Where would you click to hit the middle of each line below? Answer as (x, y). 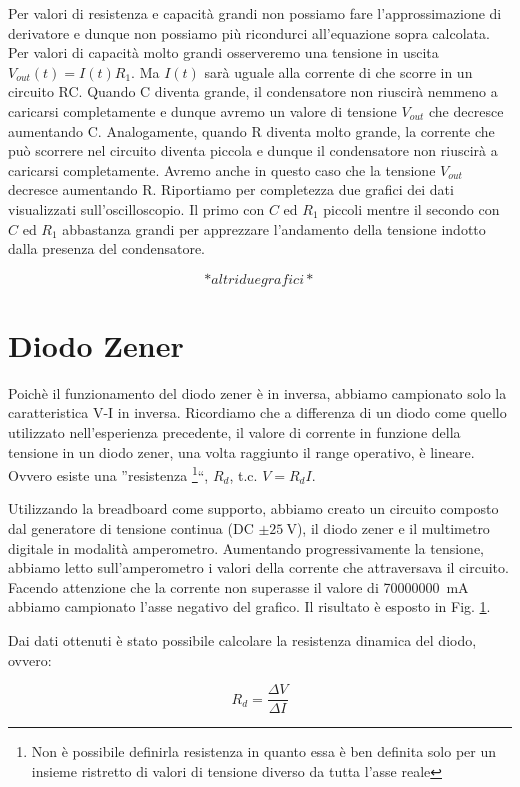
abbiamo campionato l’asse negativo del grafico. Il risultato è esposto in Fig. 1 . (249, 606)
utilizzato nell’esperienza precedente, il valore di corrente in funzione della (234, 432)
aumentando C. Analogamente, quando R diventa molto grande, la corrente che (251, 130)
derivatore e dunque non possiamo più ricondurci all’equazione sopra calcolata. (249, 32)
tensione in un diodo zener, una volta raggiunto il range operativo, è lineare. (241, 451)
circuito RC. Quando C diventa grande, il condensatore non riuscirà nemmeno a (253, 91)
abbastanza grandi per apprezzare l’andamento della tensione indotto (274, 228)
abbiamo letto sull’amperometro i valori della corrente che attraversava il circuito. (258, 567)
